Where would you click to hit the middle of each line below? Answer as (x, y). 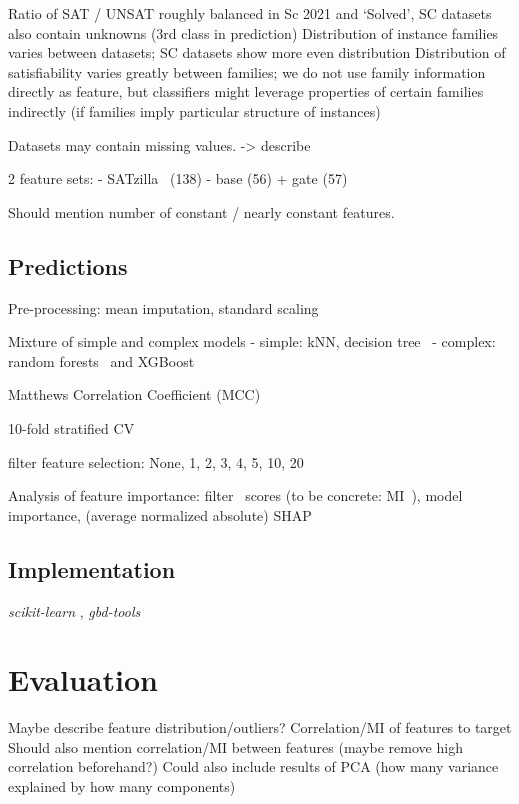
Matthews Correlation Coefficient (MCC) (134, 394)
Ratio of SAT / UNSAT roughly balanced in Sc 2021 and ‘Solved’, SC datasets (250, 13)
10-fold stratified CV (71, 427)
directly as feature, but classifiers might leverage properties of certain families (246, 91)
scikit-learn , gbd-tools (74, 610)
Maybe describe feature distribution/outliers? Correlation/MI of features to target (260, 727)
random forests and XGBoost (101, 360)
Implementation (92, 568)
